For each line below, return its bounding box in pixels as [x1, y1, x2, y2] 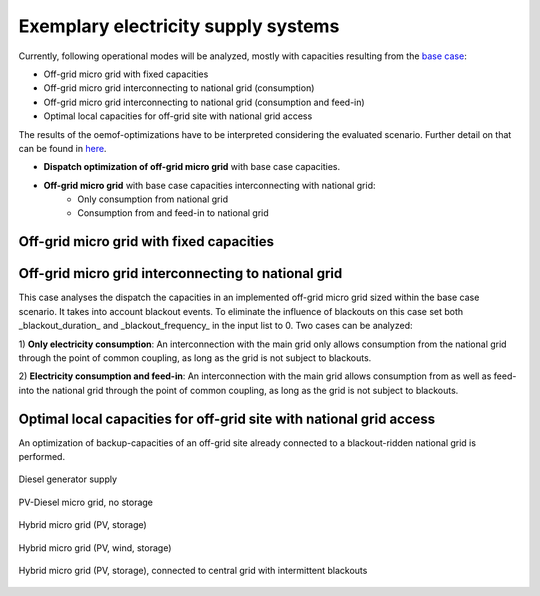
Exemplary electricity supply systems [18, 15, 340, 37]
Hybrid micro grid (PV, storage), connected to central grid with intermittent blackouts [18, 564, 368, 576]
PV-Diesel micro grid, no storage [18, 496, 154, 508]
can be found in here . [18, 142, 107, 154]
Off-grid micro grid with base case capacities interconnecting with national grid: [43, 179, 376, 191]
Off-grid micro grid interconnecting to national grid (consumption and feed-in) [43, 96, 365, 108]
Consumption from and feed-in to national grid [77, 207, 269, 219]
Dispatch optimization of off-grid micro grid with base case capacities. [43, 161, 341, 173]
